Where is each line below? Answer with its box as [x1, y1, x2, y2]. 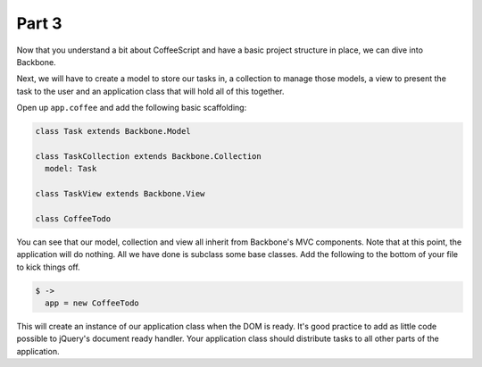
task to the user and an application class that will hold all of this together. [16, 86, 285, 96]
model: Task [45, 163, 97, 174]
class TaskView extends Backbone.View [35, 188, 205, 199]
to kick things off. [16, 262, 80, 272]
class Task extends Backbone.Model [35, 126, 191, 137]
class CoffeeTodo [35, 213, 112, 223]
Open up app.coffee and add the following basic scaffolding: [16, 103, 247, 113]
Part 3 [16, 13, 62, 33]
